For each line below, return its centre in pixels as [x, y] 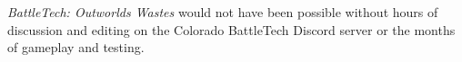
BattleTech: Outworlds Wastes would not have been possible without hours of [223, 12]
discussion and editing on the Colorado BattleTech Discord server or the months [231, 29]
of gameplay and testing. [76, 47]
